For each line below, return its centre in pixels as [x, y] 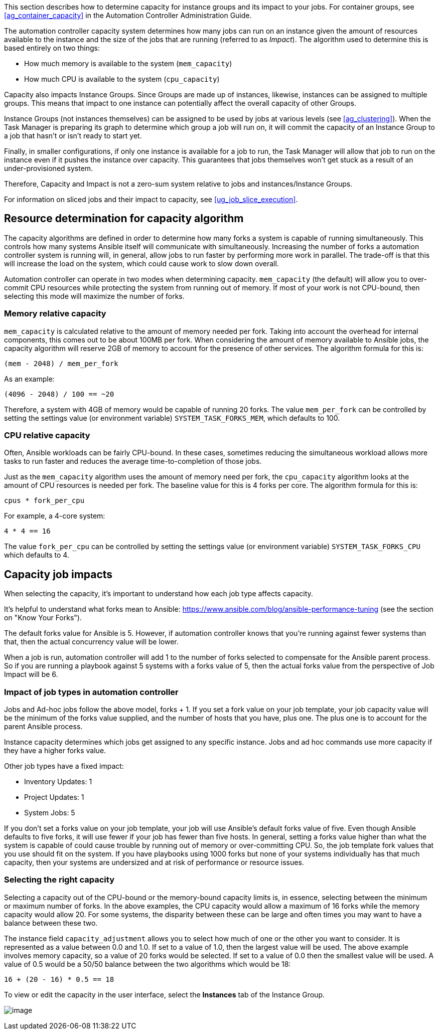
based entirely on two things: [52, 48]
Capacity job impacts [58, 574]
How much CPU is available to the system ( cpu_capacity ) [122, 79]
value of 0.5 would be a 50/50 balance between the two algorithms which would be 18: [148, 964]
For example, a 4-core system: [55, 516]
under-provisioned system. [49, 168]
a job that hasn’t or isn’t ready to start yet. [73, 136]
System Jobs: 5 [50, 812]
